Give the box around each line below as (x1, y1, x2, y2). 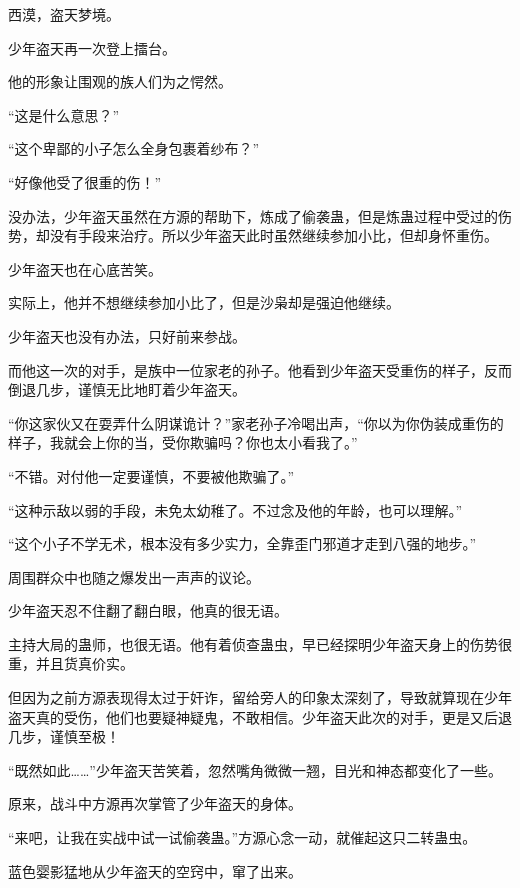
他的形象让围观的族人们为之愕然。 (8, 71, 232, 92)
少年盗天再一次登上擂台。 (8, 37, 176, 58)
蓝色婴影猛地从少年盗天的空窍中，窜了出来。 (8, 860, 302, 881)
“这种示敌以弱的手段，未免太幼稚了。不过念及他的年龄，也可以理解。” (8, 499, 463, 520)
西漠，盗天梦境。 (8, 4, 120, 24)
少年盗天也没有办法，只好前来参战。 (8, 325, 246, 346)
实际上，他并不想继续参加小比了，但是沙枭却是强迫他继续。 (8, 292, 400, 313)
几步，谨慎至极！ (8, 726, 120, 747)
